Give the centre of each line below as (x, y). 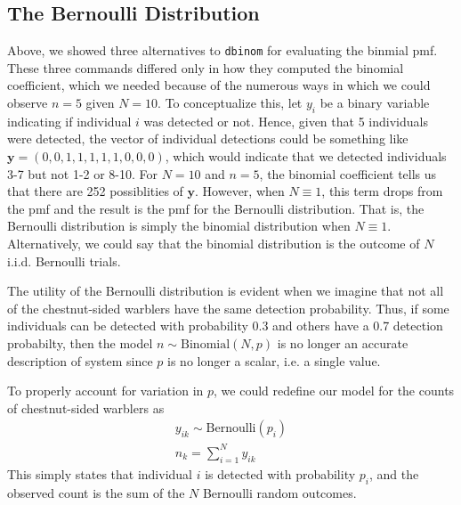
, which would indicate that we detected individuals (306, 156)
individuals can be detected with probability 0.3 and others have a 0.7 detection (225, 326)
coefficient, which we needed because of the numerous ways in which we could (219, 85)
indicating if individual (69, 121)
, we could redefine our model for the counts (334, 391)
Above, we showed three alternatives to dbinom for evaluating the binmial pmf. (222, 50)
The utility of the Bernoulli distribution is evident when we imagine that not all (226, 291)
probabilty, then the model (80, 342)
